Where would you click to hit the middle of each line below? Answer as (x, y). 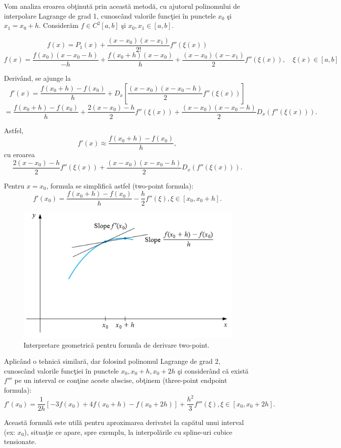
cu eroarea (20, 154)
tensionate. (20, 441)
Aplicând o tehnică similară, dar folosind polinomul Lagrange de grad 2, (112, 361)
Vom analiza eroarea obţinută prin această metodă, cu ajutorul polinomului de (122, 6)
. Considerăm (59, 25)
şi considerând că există (213, 370)
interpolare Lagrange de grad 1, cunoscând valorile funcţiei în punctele (110, 15)
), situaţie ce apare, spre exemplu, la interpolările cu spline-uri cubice (128, 432)
